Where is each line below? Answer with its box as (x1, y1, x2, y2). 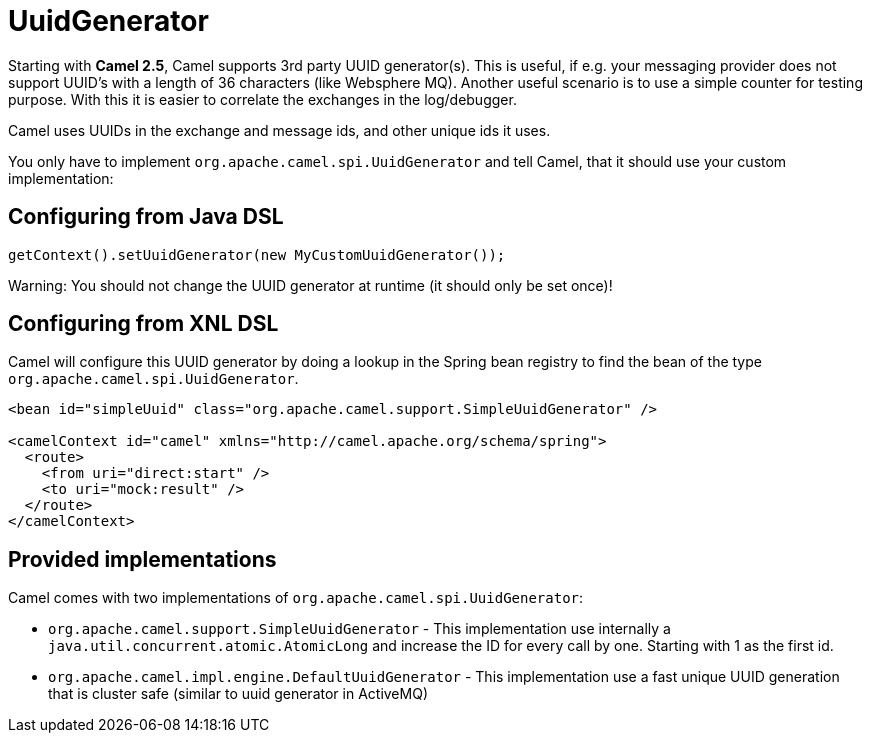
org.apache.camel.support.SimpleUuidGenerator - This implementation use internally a (48, 620, 671, 638)
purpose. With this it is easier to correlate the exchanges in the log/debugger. (8, 90, 517, 108)
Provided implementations (8, 546, 277, 572)
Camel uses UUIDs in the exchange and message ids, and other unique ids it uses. (8, 121, 551, 139)
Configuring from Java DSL (8, 204, 284, 230)
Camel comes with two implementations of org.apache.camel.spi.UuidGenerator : (8, 589, 584, 607)
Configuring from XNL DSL (8, 311, 279, 337)
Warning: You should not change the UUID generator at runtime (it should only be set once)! (8, 276, 613, 294)
